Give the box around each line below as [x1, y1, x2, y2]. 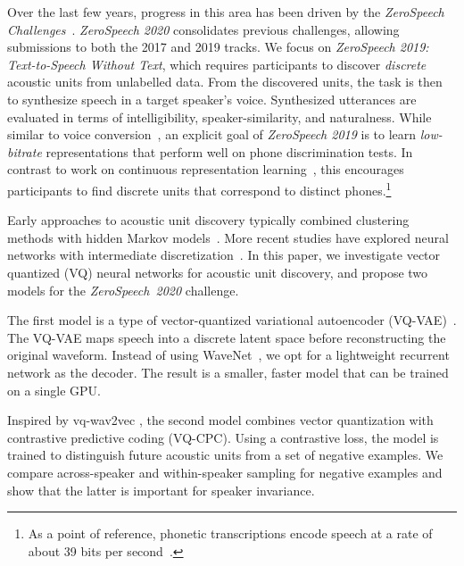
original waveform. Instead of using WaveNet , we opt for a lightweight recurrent [7, 345, 450, 364]
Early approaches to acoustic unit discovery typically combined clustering [7, 211, 410, 229]
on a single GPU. [7, 380, 101, 399]
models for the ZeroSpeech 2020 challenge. [7, 280, 239, 299]
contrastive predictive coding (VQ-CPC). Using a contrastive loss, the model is [7, 428, 439, 446]
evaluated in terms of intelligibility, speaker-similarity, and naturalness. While [7, 107, 432, 126]
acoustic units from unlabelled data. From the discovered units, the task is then [7, 72, 443, 91]
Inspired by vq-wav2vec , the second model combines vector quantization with [7, 411, 434, 429]
